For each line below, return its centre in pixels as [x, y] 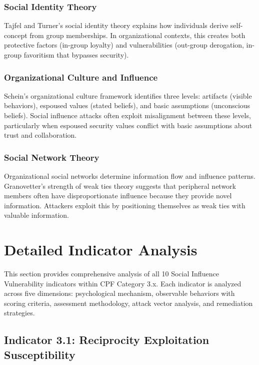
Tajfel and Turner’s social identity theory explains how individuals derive [116, 25]
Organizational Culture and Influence [81, 77]
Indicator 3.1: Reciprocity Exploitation [107, 340]
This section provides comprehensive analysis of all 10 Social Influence [111, 274]
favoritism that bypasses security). [76, 55]
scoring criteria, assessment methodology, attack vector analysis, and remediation [128, 303]
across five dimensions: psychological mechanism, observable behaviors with [119, 293]
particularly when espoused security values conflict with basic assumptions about [128, 125]
